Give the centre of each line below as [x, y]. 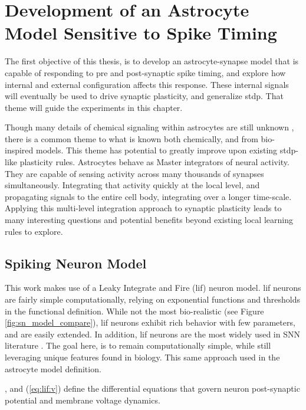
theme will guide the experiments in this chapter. [94, 107]
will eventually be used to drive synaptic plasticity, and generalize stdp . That [144, 96]
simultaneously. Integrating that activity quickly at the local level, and [132, 185]
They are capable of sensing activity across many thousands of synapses [134, 173]
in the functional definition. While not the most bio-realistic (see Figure [134, 311]
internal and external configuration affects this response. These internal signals [147, 84]
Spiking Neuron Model [76, 263]
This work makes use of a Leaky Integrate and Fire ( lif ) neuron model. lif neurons [153, 288]
